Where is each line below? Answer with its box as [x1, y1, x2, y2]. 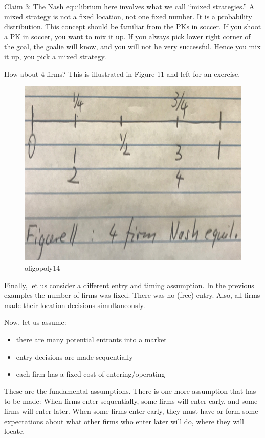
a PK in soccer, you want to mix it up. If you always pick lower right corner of [4, 31, 251, 41]
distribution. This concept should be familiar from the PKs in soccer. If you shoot [4, 21, 261, 32]
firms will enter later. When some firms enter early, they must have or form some [4, 405, 258, 416]
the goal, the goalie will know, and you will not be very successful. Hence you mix [4, 41, 261, 52]
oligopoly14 [25, 262, 60, 273]
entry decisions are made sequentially [16, 351, 133, 362]
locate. [4, 426, 25, 436]
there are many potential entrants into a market [16, 334, 167, 344]
